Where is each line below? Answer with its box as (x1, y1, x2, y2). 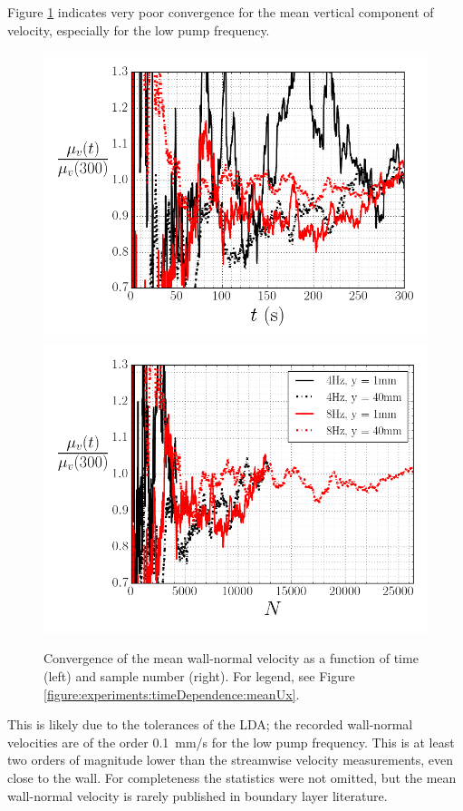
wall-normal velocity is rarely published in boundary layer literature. (7, 786, 388, 805)
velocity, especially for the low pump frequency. (7, 20, 270, 39)
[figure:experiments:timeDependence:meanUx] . (43, 684, 300, 703)
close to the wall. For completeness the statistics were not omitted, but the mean (7, 767, 457, 787)
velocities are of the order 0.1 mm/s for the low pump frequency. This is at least (7, 732, 455, 751)
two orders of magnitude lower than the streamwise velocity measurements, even (7, 750, 454, 769)
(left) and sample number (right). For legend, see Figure (43, 666, 355, 685)
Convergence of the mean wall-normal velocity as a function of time (43, 649, 419, 668)
